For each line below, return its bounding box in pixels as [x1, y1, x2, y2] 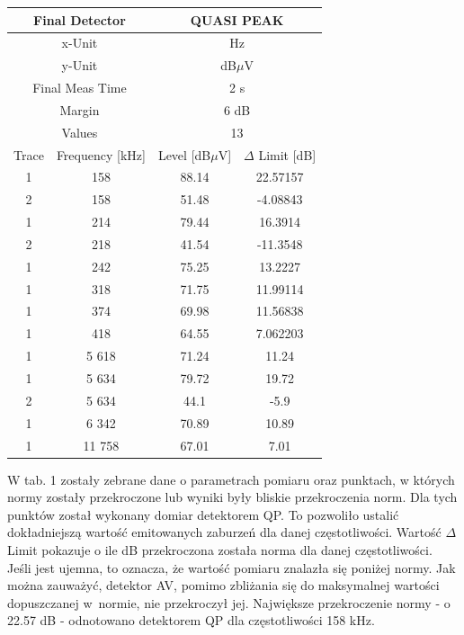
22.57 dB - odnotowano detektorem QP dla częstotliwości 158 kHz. [7, 611, 375, 630]
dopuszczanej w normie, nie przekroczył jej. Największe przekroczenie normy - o [7, 593, 451, 612]
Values [61, 122, 98, 141]
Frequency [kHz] [56, 145, 146, 164]
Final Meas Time [32, 78, 127, 97]
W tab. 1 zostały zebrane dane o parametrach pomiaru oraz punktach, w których [7, 470, 455, 488]
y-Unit [61, 56, 98, 75]
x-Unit [61, 33, 98, 52]
